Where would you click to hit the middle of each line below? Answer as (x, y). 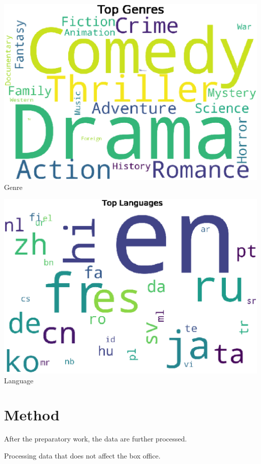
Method (32, 415)
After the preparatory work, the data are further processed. (96, 439)
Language (19, 380)
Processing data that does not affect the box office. (82, 455)
